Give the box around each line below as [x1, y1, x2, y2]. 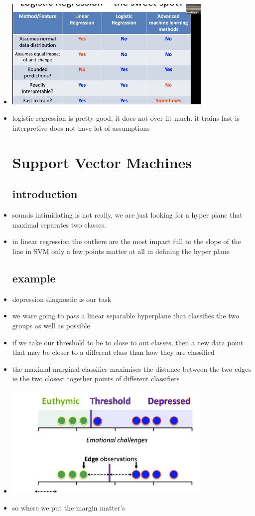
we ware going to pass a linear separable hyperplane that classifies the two [12, 310, 239, 321]
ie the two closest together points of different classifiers [12, 373, 180, 384]
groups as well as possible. [12, 320, 92, 330]
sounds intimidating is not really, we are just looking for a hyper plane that [12, 210, 243, 220]
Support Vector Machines [12, 152, 192, 172]
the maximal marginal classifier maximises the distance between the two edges [12, 363, 251, 374]
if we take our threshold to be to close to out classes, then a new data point [12, 337, 244, 347]
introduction [12, 186, 78, 202]
